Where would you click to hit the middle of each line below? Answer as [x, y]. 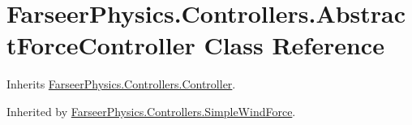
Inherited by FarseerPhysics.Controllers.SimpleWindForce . [151, 111]
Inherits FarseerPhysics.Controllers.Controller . [121, 84]
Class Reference [294, 45]
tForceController [101, 45]
